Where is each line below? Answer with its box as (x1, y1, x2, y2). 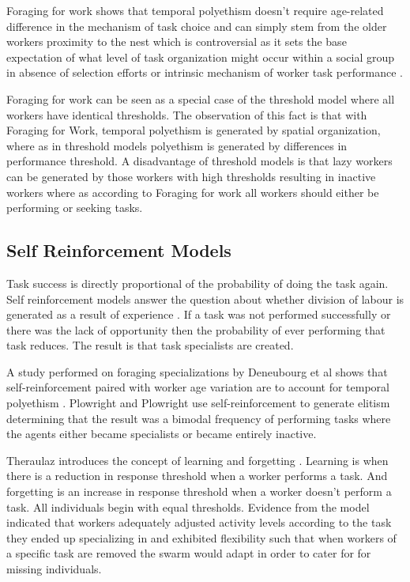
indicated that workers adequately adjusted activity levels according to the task (6, 514, 392, 531)
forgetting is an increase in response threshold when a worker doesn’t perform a (6, 483, 392, 500)
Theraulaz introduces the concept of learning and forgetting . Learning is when (6, 452, 389, 468)
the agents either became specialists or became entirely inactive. (6, 425, 317, 442)
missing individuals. (6, 561, 102, 577)
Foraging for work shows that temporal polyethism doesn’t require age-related (6, 2, 384, 18)
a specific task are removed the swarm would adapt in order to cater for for (6, 545, 371, 561)
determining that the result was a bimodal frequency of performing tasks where (6, 410, 391, 426)
